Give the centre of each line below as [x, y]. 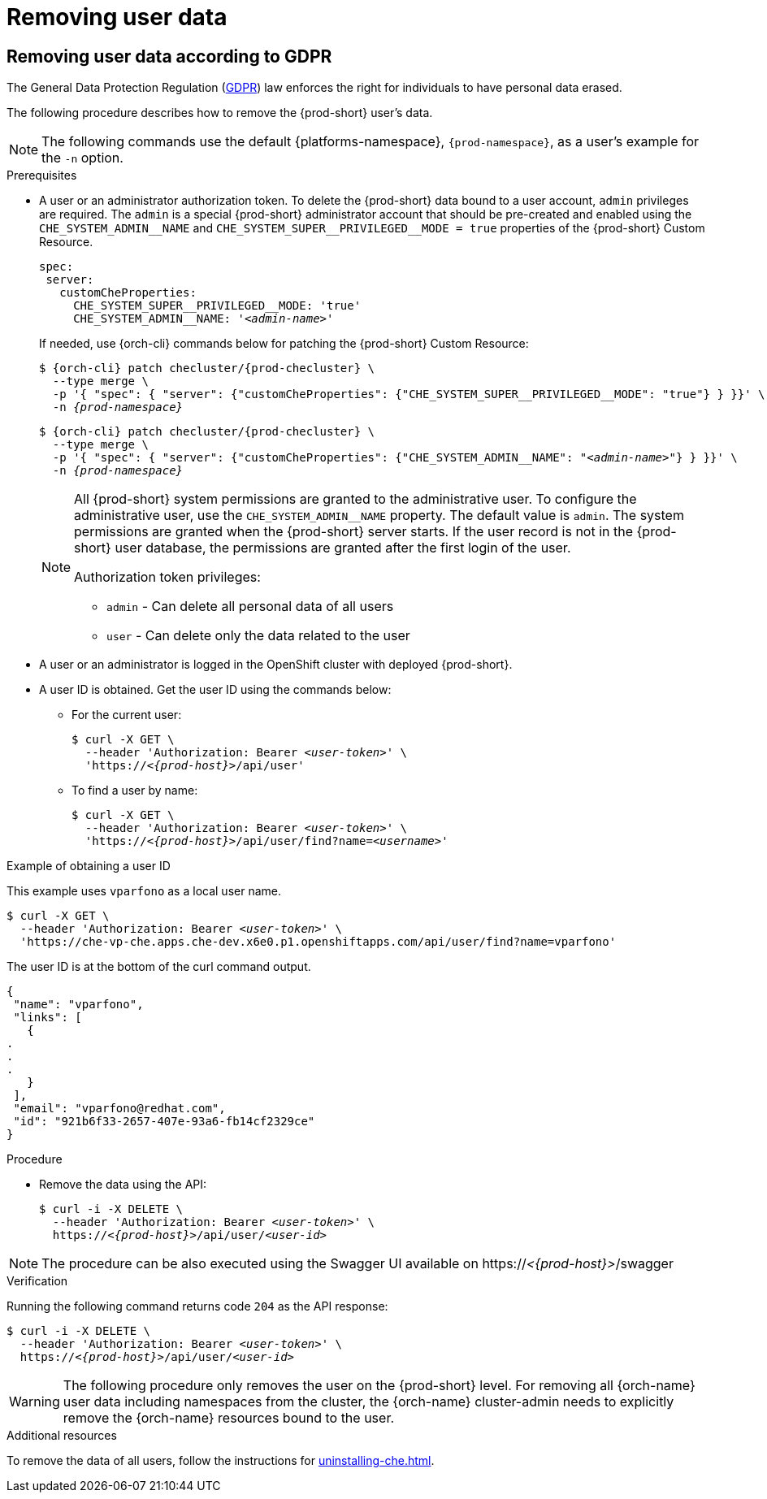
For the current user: [127, 715]
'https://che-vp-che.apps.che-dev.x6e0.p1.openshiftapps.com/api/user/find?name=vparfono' [318, 942]
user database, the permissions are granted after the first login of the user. [343, 548]
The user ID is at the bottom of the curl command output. [159, 967]
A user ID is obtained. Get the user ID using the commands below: [215, 690]
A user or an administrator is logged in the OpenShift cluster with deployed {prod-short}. [276, 665]
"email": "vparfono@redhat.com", [119, 1109]
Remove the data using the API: [123, 1185]
